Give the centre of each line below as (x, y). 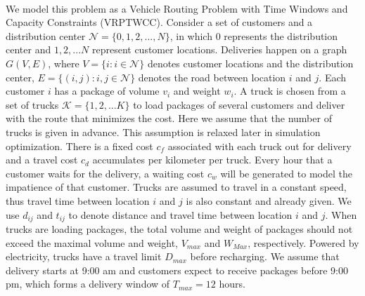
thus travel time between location (78, 200)
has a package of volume (107, 91)
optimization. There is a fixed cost (79, 146)
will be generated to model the (286, 173)
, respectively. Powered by (303, 242)
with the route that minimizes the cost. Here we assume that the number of (169, 118)
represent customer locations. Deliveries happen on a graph (219, 49)
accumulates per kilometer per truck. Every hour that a (212, 160)
